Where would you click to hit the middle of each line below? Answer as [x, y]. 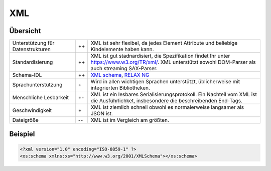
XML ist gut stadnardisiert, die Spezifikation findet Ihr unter [160, 56]
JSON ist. [102, 114]
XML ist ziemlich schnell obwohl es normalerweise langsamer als [167, 107]
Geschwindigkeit [32, 110]
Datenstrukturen [32, 49]
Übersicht [25, 31]
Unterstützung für [33, 43]
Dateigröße [25, 120]
